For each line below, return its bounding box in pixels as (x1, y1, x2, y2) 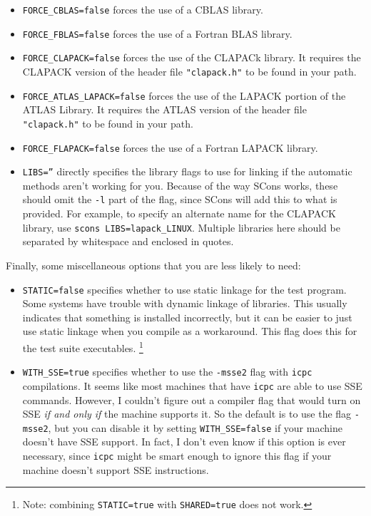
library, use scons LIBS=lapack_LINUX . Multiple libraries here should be (22, 220, 340, 234)
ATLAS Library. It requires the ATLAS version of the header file (22, 102, 307, 117)
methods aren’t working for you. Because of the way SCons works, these (22, 177, 338, 192)
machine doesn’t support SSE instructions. (22, 462, 209, 477)
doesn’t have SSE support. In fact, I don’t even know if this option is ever (22, 434, 346, 449)
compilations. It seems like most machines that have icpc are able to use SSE (22, 378, 362, 393)
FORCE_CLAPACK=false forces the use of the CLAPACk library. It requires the (22, 50, 361, 65)
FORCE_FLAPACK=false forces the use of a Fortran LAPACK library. (22, 140, 318, 155)
